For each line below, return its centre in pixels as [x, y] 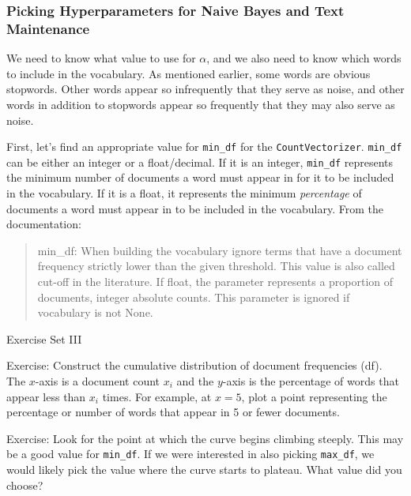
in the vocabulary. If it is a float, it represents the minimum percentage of [184, 193]
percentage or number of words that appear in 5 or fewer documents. [173, 412]
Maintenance [48, 28]
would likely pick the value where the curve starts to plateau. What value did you [204, 469]
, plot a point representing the [314, 396]
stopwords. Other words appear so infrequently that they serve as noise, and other [205, 89]
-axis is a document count [98, 380]
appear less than [46, 396]
